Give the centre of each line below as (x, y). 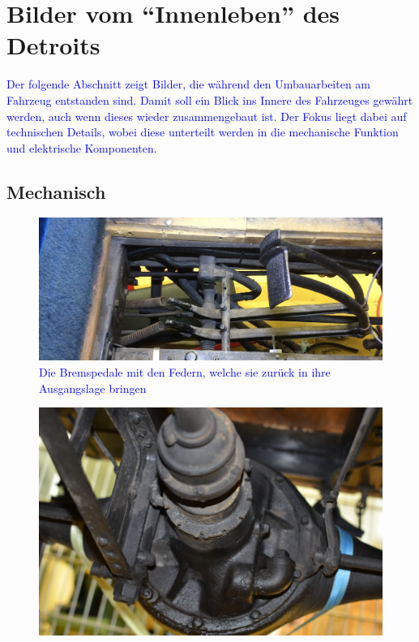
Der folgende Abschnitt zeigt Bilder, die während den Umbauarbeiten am (189, 84)
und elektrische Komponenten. (82, 147)
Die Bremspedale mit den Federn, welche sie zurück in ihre (185, 372)
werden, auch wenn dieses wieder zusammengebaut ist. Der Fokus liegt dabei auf (207, 116)
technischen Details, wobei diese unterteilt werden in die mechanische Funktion (203, 132)
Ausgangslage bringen (93, 388)
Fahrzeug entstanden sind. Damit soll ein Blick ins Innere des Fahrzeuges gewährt (210, 99)
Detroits (53, 45)
